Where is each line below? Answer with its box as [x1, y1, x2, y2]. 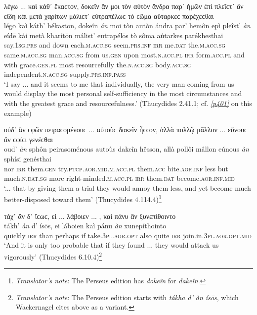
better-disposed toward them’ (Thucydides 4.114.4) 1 [4, 193, 162, 204]
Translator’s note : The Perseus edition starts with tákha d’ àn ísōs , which [15, 292, 239, 302]
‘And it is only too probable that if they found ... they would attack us [4, 240, 219, 250]
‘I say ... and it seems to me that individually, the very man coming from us [4, 78, 234, 89]
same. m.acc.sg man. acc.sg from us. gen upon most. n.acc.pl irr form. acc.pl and [4, 49, 245, 59]
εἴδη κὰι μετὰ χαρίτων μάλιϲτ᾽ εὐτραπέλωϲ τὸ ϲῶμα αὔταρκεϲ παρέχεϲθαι [4, 10, 214, 21]
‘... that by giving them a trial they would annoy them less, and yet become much [4, 182, 251, 193]
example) [4, 107, 32, 118]
